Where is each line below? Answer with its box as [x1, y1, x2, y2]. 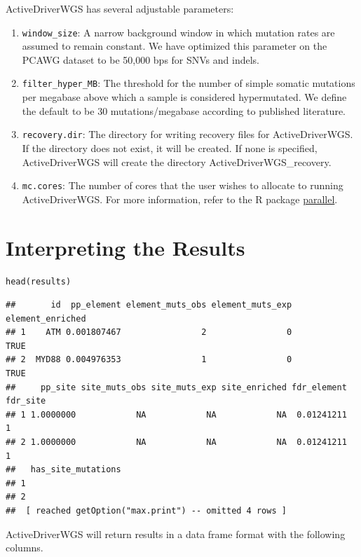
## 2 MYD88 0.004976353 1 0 [6, 355, 292, 365]
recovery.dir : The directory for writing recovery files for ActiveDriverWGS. [22, 127, 353, 142]
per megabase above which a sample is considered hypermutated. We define [22, 90, 347, 104]
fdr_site [6, 396, 46, 406]
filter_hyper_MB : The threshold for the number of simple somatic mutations [22, 76, 355, 90]
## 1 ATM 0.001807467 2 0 [6, 327, 292, 338]
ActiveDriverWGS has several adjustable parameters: [6, 1, 234, 15]
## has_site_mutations [6, 465, 121, 475]
